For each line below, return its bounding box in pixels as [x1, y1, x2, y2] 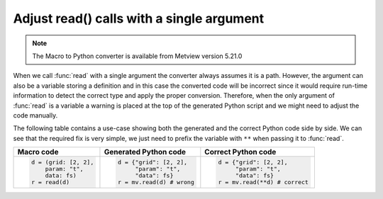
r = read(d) [30, 178, 70, 186]
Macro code [17, 147, 59, 157]
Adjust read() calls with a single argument [13, 11, 265, 26]
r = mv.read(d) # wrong [117, 178, 194, 186]
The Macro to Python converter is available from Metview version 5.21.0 [32, 52, 243, 60]
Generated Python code [104, 147, 187, 157]
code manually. [13, 110, 58, 120]
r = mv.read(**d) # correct [218, 178, 309, 186]
